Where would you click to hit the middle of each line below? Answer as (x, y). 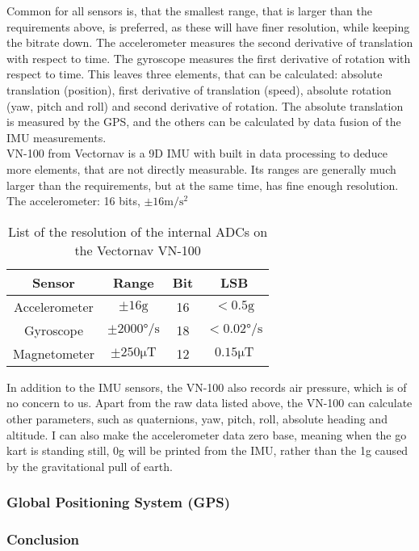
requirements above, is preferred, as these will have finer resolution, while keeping (208, 26)
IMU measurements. (57, 137)
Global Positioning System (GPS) (119, 502)
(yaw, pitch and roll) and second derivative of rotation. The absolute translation (205, 105)
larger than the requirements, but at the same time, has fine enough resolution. (203, 185)
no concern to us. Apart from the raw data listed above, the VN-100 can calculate (209, 403)
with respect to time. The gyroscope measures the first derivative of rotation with (209, 58)
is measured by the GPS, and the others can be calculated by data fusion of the (204, 122)
